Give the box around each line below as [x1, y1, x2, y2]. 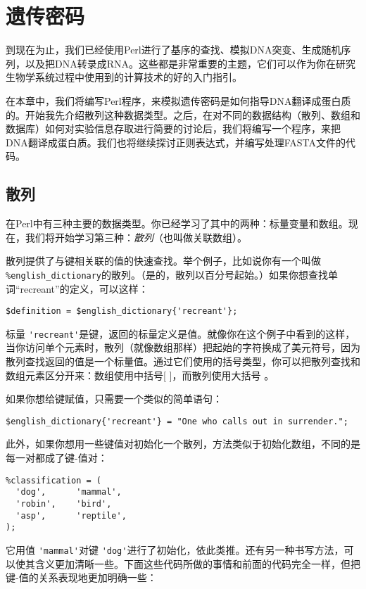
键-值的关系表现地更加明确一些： [6, 570, 157, 585]
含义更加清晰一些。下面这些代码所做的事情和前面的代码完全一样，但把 [34, 556, 360, 571]
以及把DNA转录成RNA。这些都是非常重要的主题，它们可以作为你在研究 [25, 56, 355, 70]
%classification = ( [6, 475, 102, 486]
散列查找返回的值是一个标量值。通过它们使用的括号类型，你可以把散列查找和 [6, 354, 360, 369]
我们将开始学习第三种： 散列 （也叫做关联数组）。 [25, 229, 247, 244]
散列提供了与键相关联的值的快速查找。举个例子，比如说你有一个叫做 [6, 253, 321, 268]
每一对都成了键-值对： [6, 450, 108, 465]
